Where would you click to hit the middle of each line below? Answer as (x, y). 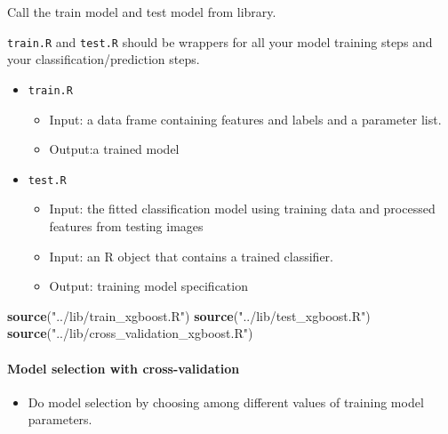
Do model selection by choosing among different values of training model (226, 402)
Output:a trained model (114, 149)
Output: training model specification (148, 286)
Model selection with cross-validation (124, 368)
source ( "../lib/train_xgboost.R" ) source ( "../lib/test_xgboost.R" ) (189, 315)
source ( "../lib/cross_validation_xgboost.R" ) (130, 333)
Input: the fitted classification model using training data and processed (242, 209)
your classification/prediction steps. (104, 59)
